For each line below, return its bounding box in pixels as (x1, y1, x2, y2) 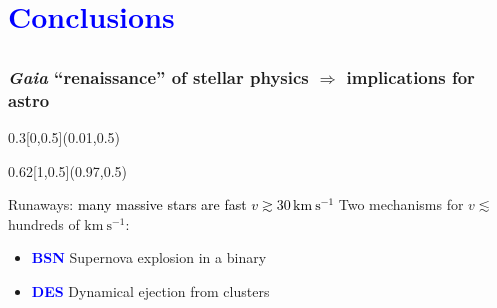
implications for (346, 64, 475, 89)
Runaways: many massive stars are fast (8, 194, 247, 215)
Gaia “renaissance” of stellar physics (8, 64, 309, 89)
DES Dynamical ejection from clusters (31, 280, 270, 301)
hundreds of (8, 213, 80, 234)
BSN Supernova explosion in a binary (31, 247, 267, 268)
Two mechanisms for (338, 194, 464, 215)
